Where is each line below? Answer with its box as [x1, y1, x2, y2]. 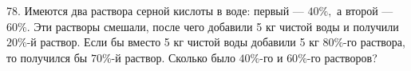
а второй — [337, 2, 393, 18]
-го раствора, [343, 34, 405, 50]
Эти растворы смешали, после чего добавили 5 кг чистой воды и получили [34, 18, 399, 34]
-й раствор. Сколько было [111, 49, 235, 65]
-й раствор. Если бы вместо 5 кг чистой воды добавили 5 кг [26, 34, 319, 50]
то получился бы [6, 49, 88, 65]
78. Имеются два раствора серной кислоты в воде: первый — [6, 2, 304, 18]
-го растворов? [306, 49, 377, 65]
